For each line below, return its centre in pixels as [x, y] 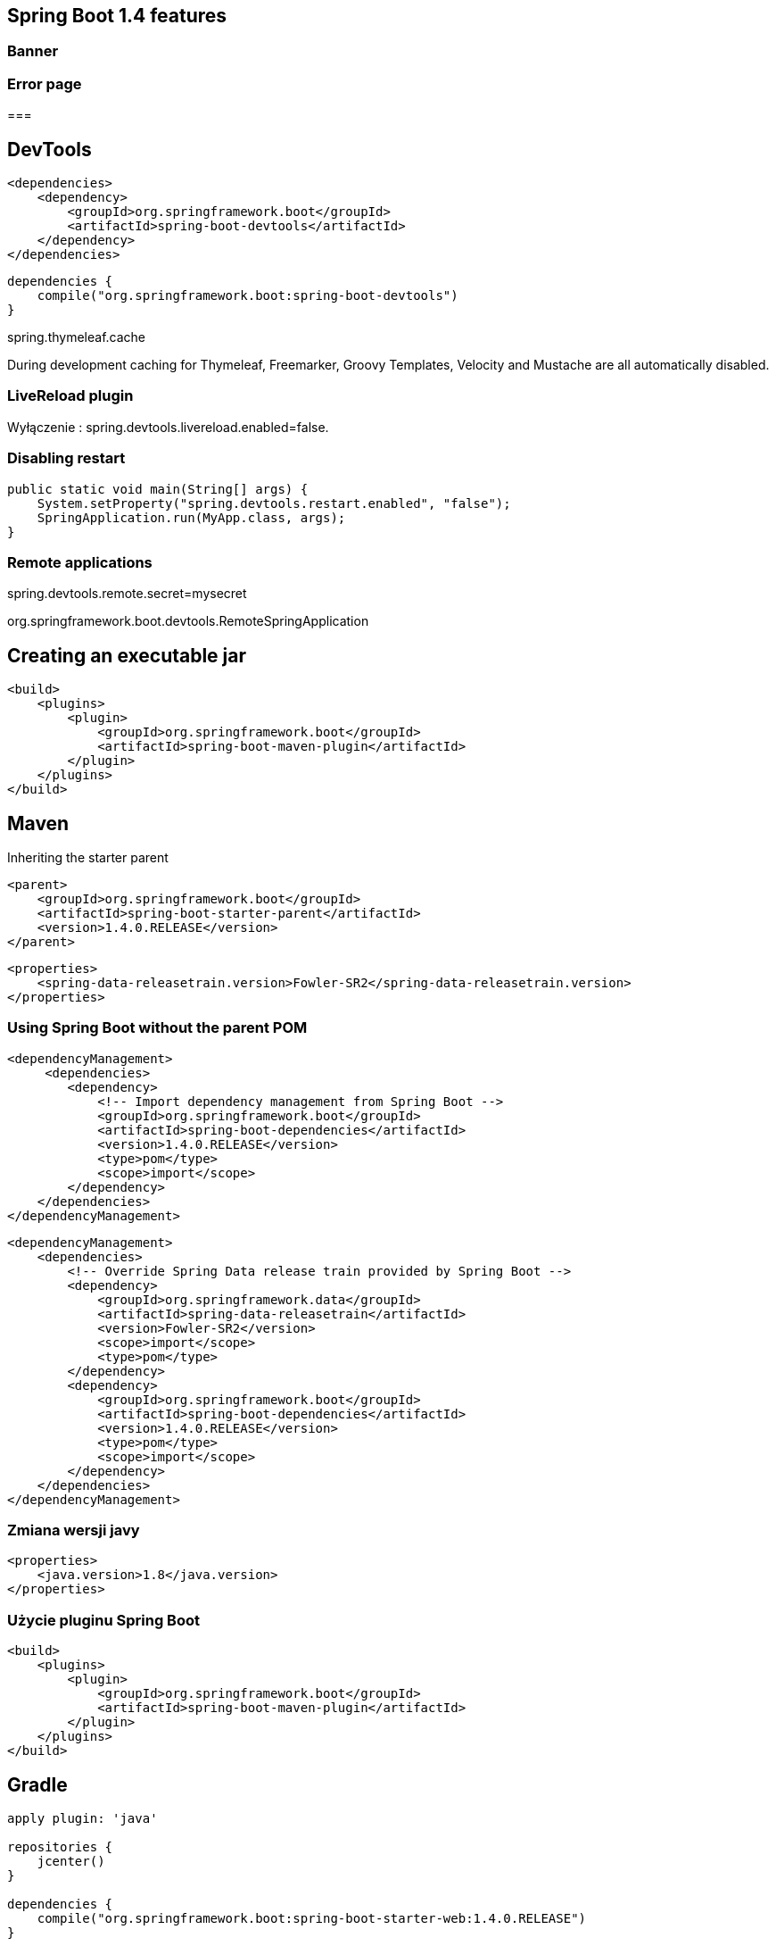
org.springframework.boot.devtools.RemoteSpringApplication [188, 621]
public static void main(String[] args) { [158, 489]
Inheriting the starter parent [88, 857]
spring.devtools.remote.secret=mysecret [127, 594]
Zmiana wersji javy [74, 1530]
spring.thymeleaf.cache [77, 337]
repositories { [60, 1847]
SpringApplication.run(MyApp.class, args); [191, 517]
